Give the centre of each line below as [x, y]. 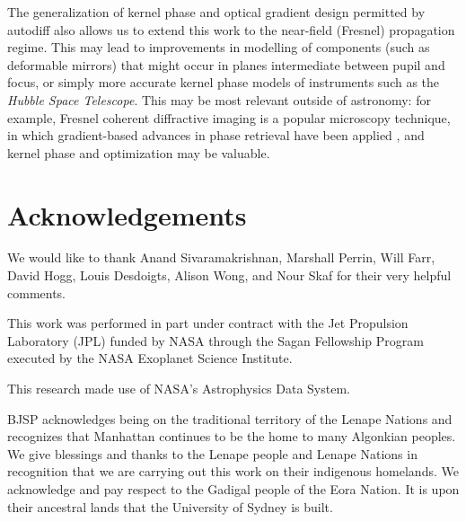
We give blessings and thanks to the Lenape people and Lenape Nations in [212, 453]
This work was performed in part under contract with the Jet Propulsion [208, 323]
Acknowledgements [127, 214]
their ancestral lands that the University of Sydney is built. [170, 506]
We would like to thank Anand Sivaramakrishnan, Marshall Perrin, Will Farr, [221, 257]
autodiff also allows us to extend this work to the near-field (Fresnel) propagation [231, 29]
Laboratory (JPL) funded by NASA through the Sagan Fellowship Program [215, 340]
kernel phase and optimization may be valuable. [139, 152]
